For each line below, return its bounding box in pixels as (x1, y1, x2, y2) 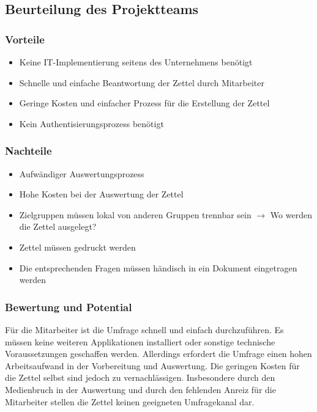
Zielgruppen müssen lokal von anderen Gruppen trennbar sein (19, 208, 252, 221)
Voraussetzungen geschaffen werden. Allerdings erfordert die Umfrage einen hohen (5, 347, 312, 360)
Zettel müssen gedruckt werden (19, 240, 136, 253)
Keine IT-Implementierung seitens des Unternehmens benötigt (19, 56, 253, 68)
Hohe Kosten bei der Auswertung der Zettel (19, 188, 184, 200)
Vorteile (5, 31, 45, 46)
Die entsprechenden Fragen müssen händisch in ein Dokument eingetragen (19, 261, 297, 274)
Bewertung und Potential (5, 299, 132, 314)
